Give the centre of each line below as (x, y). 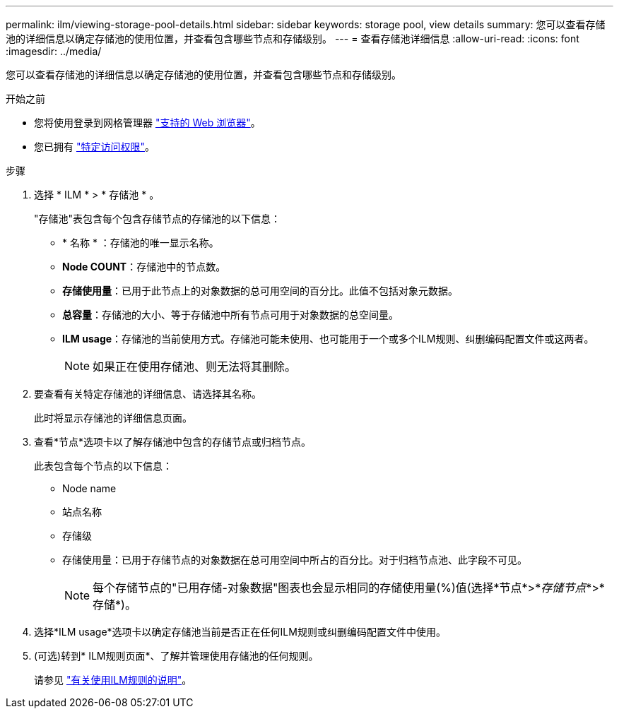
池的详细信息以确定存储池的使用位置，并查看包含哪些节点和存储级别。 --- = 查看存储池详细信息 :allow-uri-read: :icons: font (293, 38)
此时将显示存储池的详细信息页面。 (113, 418)
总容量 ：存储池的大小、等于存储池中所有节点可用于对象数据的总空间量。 (230, 315)
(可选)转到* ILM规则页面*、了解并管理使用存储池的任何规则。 (176, 656)
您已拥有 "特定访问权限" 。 (94, 147)
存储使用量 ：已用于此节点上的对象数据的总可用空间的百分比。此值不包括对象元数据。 (260, 291)
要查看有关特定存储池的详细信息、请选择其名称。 (148, 394)
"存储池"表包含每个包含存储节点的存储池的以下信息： (158, 219)
